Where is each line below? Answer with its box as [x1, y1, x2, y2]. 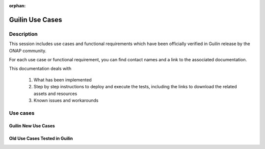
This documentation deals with [9, 66, 72, 72]
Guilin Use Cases [9, 15, 62, 24]
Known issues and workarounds [33, 97, 99, 103]
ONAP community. [9, 48, 47, 53]
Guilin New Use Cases [9, 123, 55, 129]
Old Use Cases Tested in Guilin [9, 135, 73, 142]
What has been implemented [33, 76, 92, 83]
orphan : [9, 3, 26, 8]
